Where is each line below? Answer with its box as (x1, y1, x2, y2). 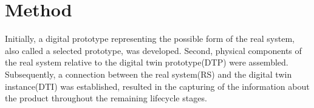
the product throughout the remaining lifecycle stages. (5, 92, 207, 104)
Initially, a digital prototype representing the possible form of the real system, (5, 32, 295, 45)
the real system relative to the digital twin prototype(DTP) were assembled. (5, 56, 288, 69)
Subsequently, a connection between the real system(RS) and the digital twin (5, 67, 292, 80)
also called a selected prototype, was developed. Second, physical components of (5, 44, 302, 56)
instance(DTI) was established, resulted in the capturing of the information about (5, 79, 310, 92)
